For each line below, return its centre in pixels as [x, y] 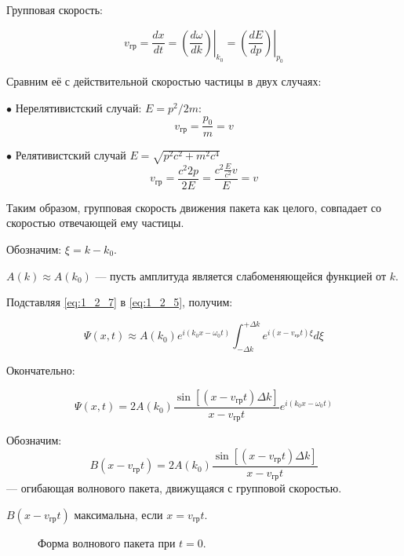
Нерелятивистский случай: [78, 107]
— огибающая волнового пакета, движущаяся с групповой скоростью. [174, 488]
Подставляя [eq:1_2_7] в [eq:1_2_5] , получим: [120, 302]
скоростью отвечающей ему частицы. [95, 223]
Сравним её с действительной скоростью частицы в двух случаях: [164, 81]
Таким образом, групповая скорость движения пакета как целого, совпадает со [194, 207]
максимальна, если [118, 514]
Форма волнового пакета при [107, 542]
